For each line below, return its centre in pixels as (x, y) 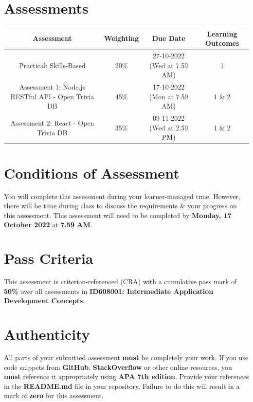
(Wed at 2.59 (169, 127)
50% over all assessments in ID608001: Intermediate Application (109, 291)
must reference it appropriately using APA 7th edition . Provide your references (126, 376)
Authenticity (47, 334)
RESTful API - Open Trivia (52, 96)
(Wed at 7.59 (169, 65)
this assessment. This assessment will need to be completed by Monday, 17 (118, 215)
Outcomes (222, 43)
